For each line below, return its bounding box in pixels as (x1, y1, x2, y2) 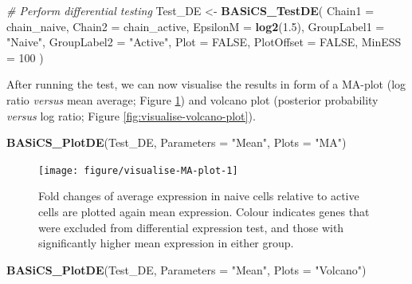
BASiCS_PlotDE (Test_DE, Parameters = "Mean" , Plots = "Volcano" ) (6, 261, 367, 278)
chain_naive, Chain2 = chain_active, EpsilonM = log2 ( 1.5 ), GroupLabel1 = (6, 18, 385, 34)
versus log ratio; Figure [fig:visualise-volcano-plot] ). (6, 107, 256, 124)
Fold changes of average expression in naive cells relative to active (38, 187, 359, 204)
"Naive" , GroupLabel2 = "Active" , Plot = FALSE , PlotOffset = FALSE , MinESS (6, 34, 402, 50)
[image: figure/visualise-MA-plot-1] (38, 164, 238, 176)
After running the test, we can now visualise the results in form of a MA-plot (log (6, 76, 406, 93)
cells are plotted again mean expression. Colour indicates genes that (38, 203, 370, 219)
